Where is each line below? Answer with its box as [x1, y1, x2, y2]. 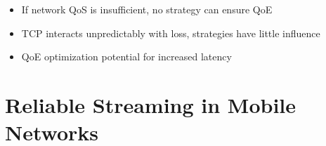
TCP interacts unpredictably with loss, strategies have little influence [21, 25, 320, 40]
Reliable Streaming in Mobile [5, 90, 296, 119]
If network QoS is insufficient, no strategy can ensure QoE [21, 2, 273, 16]
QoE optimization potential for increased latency [21, 49, 232, 64]
